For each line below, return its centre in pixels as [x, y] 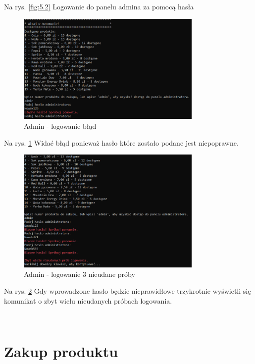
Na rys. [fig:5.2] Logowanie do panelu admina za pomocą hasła [99, 6]
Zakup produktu [61, 351]
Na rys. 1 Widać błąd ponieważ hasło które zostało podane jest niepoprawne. [121, 142]
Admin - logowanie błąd [60, 126]
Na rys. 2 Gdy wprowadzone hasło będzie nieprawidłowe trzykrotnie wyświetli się [127, 290]
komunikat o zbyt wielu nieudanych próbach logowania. [88, 300]
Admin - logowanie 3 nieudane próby [79, 274]
